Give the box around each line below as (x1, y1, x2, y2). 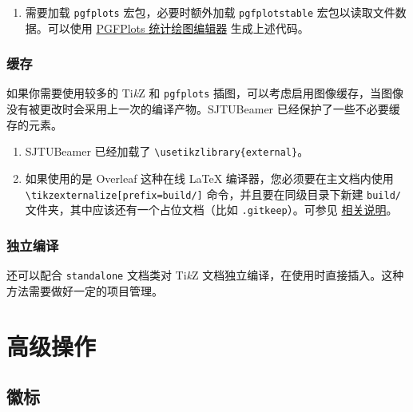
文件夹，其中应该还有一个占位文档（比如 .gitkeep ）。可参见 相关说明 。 (25, 201, 398, 218)
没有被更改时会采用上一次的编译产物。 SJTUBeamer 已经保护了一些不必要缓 (6, 101, 400, 117)
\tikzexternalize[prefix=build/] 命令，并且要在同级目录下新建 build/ (25, 185, 401, 202)
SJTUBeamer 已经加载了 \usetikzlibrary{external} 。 (25, 143, 309, 160)
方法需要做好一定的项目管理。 (6, 282, 163, 299)
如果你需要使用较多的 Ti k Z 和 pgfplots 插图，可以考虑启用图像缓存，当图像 (6, 85, 403, 101)
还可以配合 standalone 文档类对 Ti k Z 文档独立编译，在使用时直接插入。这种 (6, 267, 404, 283)
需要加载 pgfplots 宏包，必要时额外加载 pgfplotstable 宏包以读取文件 (25, 4, 395, 20)
